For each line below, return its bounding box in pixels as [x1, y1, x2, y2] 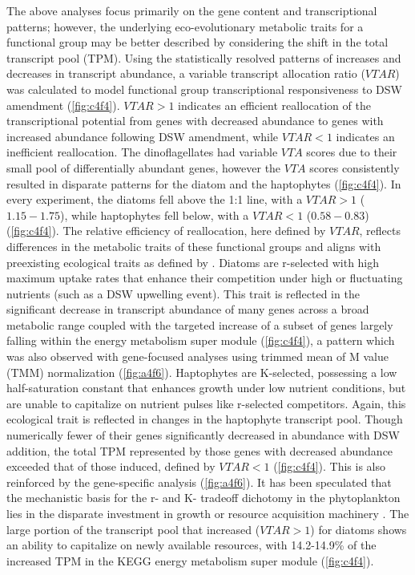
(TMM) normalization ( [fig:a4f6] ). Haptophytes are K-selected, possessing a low [6, 363, 397, 380]
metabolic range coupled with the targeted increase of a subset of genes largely [6, 316, 393, 333]
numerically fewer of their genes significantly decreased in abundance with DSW [6, 427, 400, 443]
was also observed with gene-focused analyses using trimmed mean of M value [6, 348, 389, 365]
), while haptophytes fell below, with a [59, 206, 249, 223]
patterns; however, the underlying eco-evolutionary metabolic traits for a [6, 18, 364, 34]
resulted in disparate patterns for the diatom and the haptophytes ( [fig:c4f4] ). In [6, 175, 401, 192]
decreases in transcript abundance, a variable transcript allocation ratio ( [6, 65, 365, 82]
